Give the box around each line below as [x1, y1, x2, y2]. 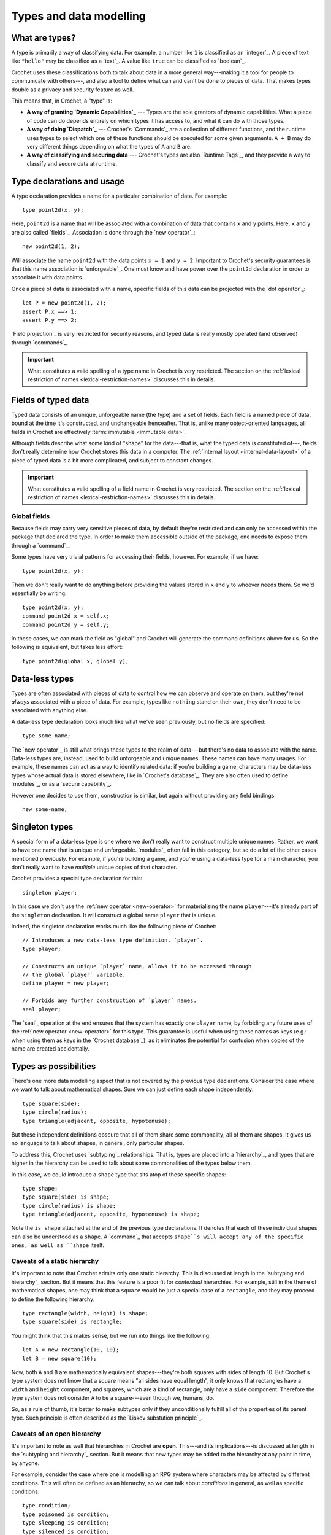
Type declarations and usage [11, 176, 125, 187]
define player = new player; [22, 980, 110, 987]
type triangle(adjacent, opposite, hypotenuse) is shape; [22, 1211, 200, 1218]
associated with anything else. [11, 707, 88, 714]
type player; [22, 946, 61, 952]
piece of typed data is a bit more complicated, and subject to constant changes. [11, 456, 214, 464]
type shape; [22, 1185, 58, 1192]
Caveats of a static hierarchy [11, 1257, 99, 1265]
